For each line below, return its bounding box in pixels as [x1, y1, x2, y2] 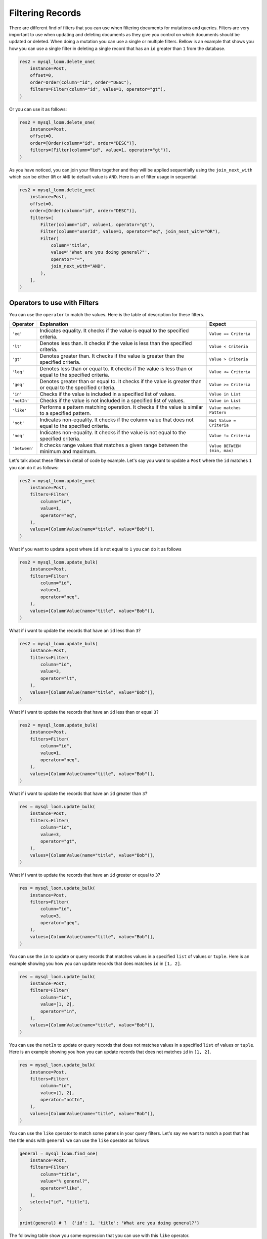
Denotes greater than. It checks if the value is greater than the [40, 352, 184, 359]
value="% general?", [40, 1179, 90, 1184]
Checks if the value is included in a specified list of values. [40, 391, 176, 397]
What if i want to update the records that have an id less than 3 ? [9, 627, 141, 633]
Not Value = [209, 418, 236, 423]
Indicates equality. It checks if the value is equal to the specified [40, 327, 189, 334]
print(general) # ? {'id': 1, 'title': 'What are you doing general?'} [19, 1220, 200, 1226]
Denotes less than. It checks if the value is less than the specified [40, 340, 192, 347]
